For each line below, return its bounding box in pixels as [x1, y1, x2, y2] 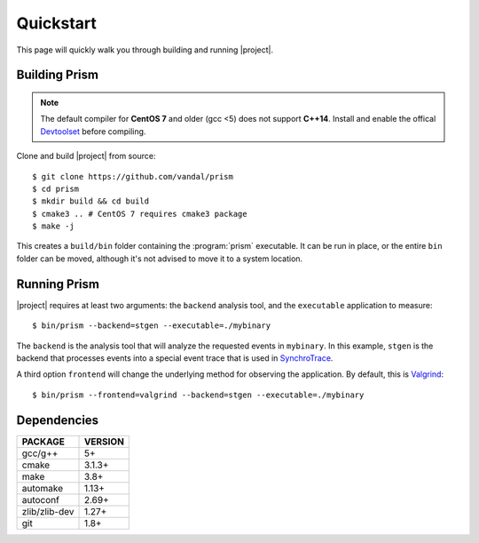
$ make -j [32, 221, 75, 231]
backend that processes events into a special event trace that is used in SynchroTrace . [16, 352, 334, 363]
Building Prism [16, 68, 99, 83]
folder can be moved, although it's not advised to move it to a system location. [16, 253, 303, 264]
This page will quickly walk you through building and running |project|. [16, 44, 274, 55]
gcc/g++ [21, 447, 59, 459]
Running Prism [16, 276, 99, 291]
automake [21, 482, 64, 494]
